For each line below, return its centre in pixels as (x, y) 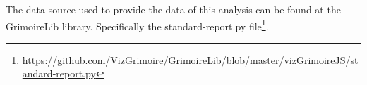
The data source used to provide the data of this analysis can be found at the (173, 9)
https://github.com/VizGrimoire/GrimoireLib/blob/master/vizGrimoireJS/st (190, 59)
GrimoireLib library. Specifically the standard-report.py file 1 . (137, 25)
